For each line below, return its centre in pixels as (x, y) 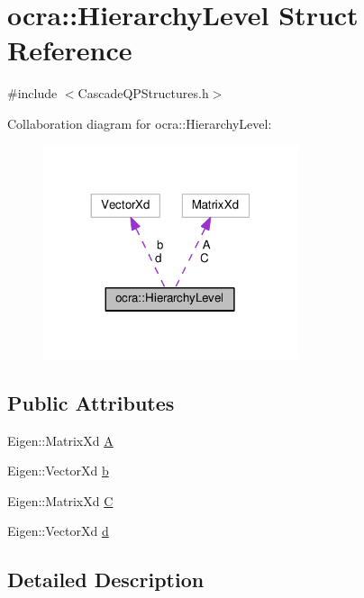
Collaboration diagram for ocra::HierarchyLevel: (140, 123)
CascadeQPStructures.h (143, 93)
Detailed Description (106, 580)
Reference (70, 50)
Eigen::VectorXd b (58, 471)
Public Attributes (91, 402)
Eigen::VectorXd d (58, 531)
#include (32, 93)
